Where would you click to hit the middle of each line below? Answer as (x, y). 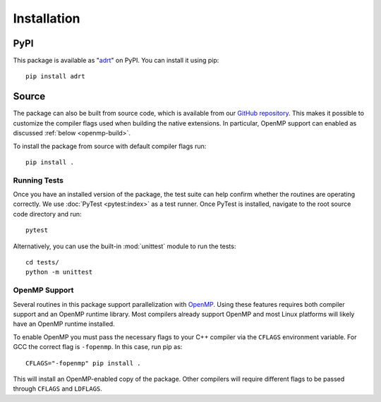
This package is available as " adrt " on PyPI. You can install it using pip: (116, 61)
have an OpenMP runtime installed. (64, 324)
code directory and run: (47, 214)
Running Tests (38, 180)
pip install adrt (55, 77)
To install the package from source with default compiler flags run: (110, 146)
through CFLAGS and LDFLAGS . (58, 389)
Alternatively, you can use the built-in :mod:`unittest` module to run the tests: (125, 246)
